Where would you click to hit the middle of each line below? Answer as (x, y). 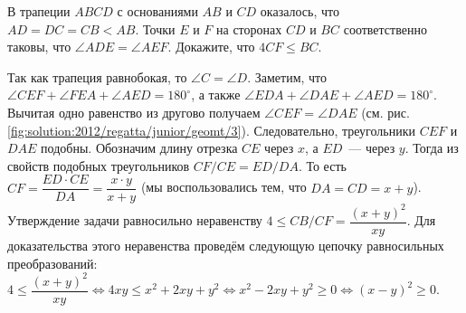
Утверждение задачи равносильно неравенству (135, 220)
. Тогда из (432, 148)
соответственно (385, 28)
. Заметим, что (287, 76)
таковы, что (39, 47)
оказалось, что (300, 11)
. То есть (322, 165)
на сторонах (249, 28)
